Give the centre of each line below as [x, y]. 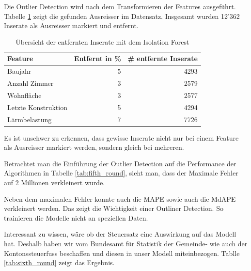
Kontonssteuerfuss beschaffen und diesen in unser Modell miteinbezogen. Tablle [122, 253]
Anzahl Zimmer [31, 83]
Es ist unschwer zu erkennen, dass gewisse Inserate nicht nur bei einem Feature [121, 137]
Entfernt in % [97, 58]
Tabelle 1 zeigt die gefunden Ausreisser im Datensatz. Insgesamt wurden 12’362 [122, 16]
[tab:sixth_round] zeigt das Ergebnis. [59, 263]
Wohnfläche [24, 95]
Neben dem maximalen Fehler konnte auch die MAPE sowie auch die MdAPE [120, 199]
